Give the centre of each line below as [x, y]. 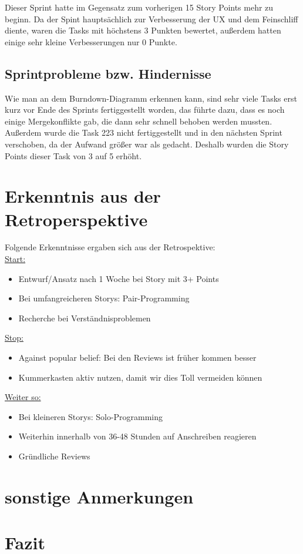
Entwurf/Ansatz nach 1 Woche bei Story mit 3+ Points [119, 278]
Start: [15, 259]
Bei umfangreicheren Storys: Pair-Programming [104, 298]
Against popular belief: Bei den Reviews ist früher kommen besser [137, 357]
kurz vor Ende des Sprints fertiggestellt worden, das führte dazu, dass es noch [145, 110]
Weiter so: [23, 397]
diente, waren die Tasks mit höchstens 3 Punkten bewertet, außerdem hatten [143, 30]
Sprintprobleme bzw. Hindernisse [108, 73]
